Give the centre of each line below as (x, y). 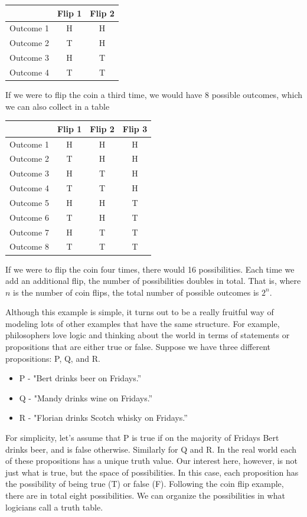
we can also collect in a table (58, 106)
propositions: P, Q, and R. (53, 358)
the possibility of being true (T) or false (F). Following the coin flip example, (145, 484)
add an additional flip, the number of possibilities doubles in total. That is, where (153, 281)
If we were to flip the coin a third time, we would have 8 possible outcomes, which (154, 94)
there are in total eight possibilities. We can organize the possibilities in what (145, 495)
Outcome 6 (29, 217)
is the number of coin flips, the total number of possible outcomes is (136, 292)
